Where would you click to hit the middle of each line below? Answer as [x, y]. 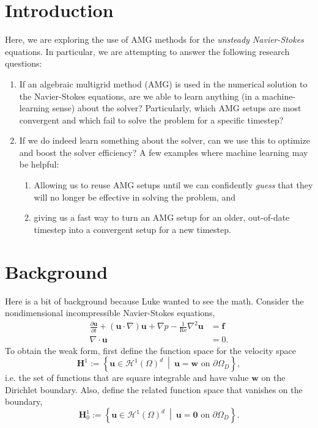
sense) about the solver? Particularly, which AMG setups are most [177, 108]
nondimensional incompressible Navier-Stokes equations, [110, 313]
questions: [24, 63]
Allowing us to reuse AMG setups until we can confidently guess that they [173, 185]
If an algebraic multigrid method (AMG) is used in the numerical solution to [163, 83]
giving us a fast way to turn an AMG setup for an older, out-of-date [162, 217]
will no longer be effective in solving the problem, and [135, 197]
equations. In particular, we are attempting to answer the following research [147, 51]
